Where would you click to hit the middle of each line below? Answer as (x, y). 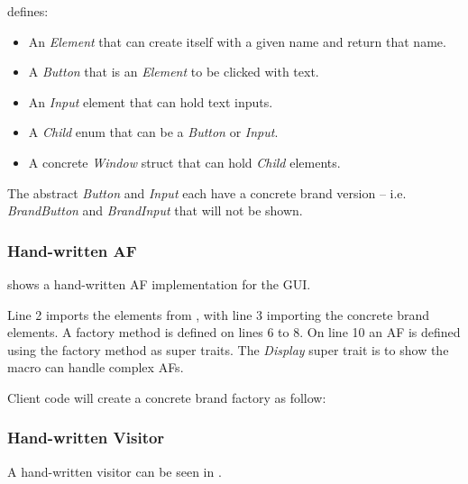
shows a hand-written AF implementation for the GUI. (159, 283)
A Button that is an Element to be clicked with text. (174, 72)
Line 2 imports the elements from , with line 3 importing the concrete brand (218, 314)
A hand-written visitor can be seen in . (115, 471)
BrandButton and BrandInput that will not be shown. (155, 210)
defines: (28, 11)
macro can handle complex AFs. (96, 367)
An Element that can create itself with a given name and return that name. (237, 41)
